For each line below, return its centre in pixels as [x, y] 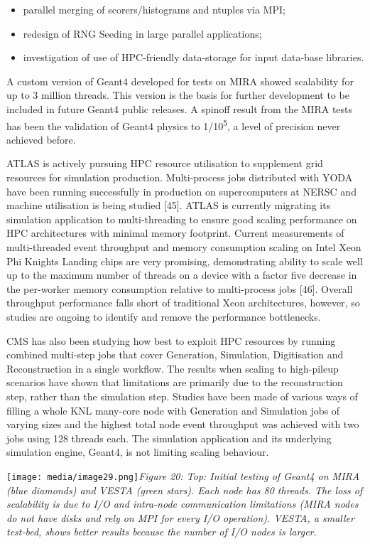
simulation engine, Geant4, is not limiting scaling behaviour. [138, 452]
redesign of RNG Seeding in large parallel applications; [142, 33]
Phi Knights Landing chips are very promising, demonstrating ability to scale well [185, 261]
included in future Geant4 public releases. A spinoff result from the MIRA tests [180, 108]
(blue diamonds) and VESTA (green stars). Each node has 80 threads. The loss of [185, 490]
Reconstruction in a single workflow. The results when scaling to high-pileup [173, 368]
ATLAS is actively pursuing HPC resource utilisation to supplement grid [165, 163]
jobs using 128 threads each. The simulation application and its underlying [169, 438]
